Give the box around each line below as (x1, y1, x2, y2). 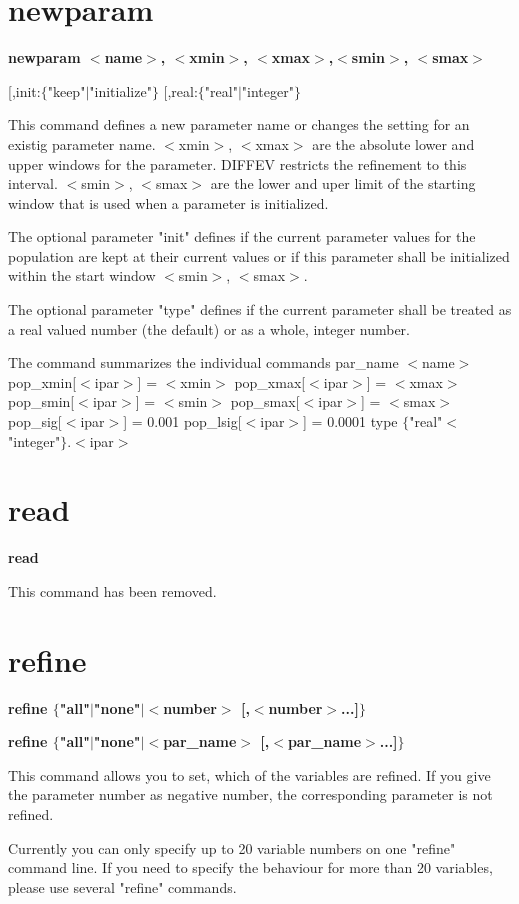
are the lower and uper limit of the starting (210, 173, 476, 194)
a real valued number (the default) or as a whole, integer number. (8, 318, 410, 339)
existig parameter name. (8, 133, 156, 154)
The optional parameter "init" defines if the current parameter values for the (8, 226, 476, 247)
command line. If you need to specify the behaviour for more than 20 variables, (8, 857, 493, 878)
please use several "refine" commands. (8, 876, 237, 897)
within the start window (8, 265, 156, 286)
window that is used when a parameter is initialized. (8, 192, 329, 213)
